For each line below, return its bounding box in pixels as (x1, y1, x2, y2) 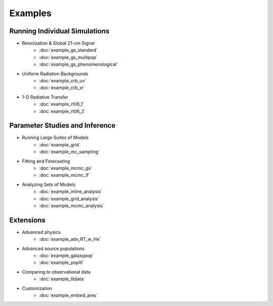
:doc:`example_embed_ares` (39, 292, 98, 298)
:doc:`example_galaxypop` (39, 252, 94, 259)
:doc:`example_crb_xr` (39, 85, 85, 91)
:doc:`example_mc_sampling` (39, 149, 100, 155)
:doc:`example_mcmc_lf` (39, 172, 90, 178)
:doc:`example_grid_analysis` (39, 195, 100, 201)
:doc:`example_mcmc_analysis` (39, 202, 105, 209)
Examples (9, 8, 52, 19)
